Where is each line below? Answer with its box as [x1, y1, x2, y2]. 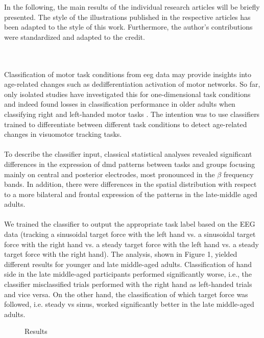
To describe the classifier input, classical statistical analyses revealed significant [4, 149, 252, 159]
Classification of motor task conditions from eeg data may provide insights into [4, 68, 251, 79]
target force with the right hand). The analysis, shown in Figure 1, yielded [4, 249, 237, 259]
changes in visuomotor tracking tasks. [4, 129, 122, 139]
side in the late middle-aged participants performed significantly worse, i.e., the [4, 269, 252, 279]
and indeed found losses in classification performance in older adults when [4, 99, 235, 109]
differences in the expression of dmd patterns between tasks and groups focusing [4, 158, 255, 169]
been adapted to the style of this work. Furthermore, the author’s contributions [4, 21, 253, 32]
